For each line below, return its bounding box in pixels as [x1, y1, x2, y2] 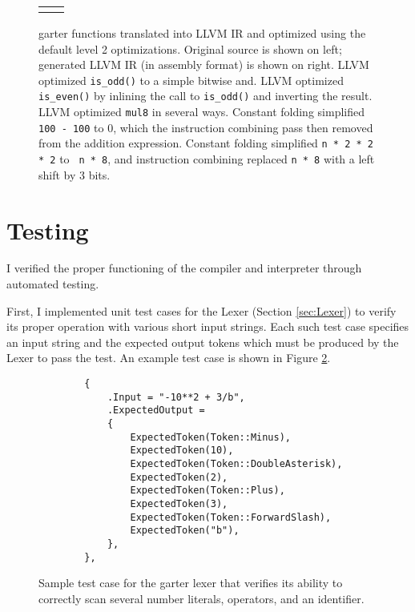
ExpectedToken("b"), [130, 525, 240, 537]
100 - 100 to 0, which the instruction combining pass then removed [38, 119, 373, 135]
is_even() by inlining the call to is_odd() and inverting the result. [38, 87, 373, 104]
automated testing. [6, 276, 99, 292]
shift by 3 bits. [38, 166, 111, 183]
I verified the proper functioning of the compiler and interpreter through [6, 260, 362, 276]
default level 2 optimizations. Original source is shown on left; [38, 40, 342, 57]
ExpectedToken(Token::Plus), [130, 485, 285, 497]
